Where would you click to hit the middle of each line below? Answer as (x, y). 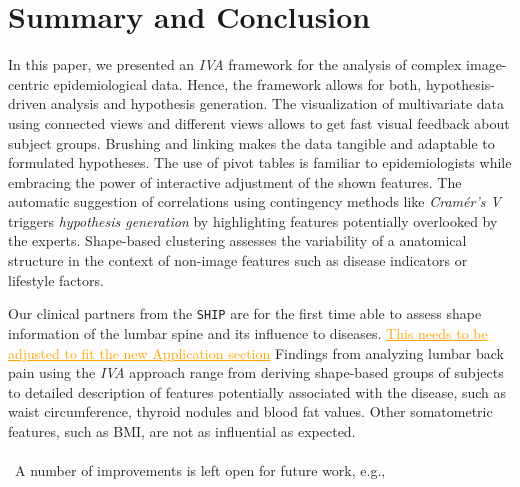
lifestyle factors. (56, 279)
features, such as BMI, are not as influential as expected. (182, 430)
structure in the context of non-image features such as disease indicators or (238, 260)
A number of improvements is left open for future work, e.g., (200, 470)
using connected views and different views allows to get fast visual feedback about (259, 122)
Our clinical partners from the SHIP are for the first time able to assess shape (245, 313)
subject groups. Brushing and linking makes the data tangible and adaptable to (251, 142)
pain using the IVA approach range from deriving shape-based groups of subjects (256, 372)
